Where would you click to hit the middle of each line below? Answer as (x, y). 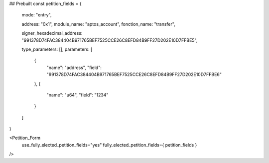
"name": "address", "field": (74, 68)
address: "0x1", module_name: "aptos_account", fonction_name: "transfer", (98, 24)
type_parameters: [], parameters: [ (57, 49)
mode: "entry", (37, 15)
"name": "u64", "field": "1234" (77, 95)
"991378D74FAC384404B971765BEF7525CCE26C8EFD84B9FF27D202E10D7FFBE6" (134, 75)
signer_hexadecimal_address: (52, 33)
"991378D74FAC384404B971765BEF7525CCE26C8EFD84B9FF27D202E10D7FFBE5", (110, 40)
